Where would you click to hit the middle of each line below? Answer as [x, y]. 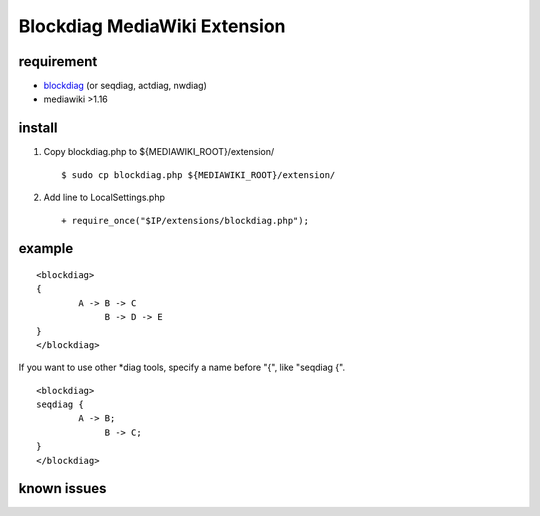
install [38, 128]
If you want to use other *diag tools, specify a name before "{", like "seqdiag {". [181, 367]
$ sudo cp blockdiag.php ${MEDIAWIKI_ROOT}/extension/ [198, 174]
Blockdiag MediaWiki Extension [152, 26]
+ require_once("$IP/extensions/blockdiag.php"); [185, 220]
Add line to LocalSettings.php [104, 197]
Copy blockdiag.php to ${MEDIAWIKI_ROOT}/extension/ [159, 152]
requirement [58, 61]
